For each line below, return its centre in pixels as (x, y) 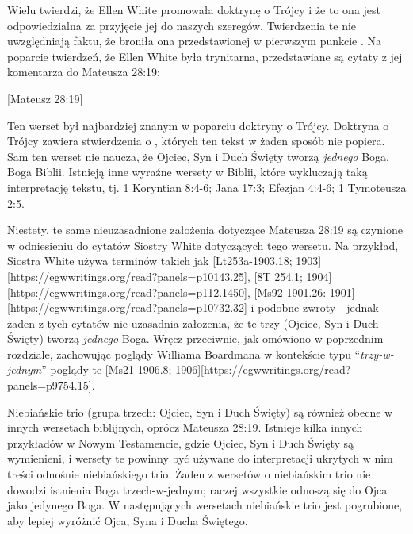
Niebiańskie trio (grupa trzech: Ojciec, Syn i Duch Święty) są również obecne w (200, 411)
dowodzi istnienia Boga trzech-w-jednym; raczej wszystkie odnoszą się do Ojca (197, 489)
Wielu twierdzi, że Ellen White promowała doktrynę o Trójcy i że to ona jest (194, 10)
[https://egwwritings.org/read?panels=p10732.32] (127, 307)
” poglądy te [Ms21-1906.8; (107, 369)
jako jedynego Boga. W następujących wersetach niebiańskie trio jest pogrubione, (205, 505)
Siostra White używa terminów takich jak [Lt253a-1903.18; (150, 261)
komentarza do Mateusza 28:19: (84, 72)
